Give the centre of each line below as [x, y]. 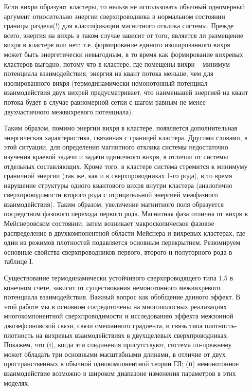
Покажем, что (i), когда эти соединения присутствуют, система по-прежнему [118, 344]
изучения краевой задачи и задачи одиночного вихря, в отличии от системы [116, 156]
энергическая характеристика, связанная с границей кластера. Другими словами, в [126, 137]
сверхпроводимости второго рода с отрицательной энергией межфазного [111, 195]
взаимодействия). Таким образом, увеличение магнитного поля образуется [114, 204]
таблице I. [19, 261]
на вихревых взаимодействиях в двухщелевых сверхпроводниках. [132, 335]
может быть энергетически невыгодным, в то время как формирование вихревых [124, 54]
